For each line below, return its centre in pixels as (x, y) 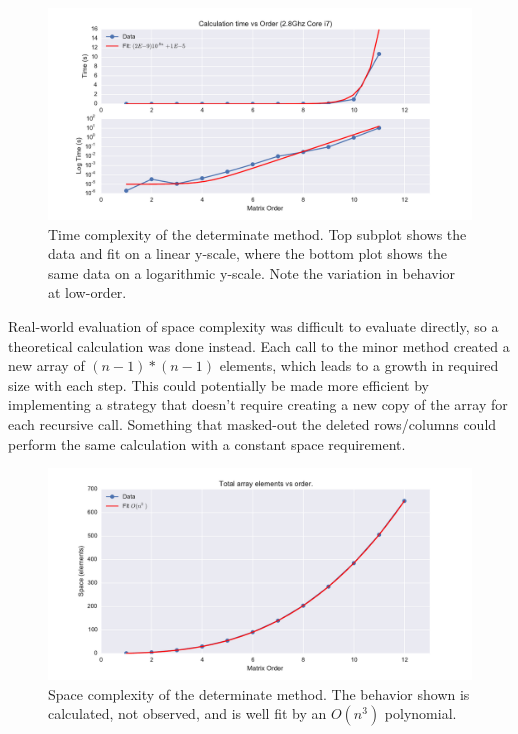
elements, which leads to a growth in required (359, 365)
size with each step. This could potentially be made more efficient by (218, 384)
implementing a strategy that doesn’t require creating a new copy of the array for (258, 404)
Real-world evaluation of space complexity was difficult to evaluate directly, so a (253, 325)
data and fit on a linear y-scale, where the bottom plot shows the (247, 253)
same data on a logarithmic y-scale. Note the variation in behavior (252, 272)
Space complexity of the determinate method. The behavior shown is (259, 693)
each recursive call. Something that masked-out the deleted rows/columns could (252, 423)
